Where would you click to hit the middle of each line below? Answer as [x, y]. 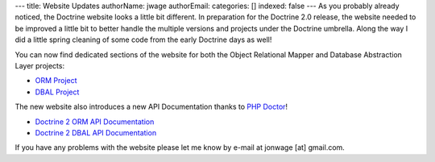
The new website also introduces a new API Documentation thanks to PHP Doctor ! [151, 107]
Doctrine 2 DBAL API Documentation [96, 132]
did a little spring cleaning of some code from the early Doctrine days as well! [143, 39]
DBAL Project [57, 92]
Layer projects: [39, 65]
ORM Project [56, 81]
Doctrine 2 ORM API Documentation [95, 122]
